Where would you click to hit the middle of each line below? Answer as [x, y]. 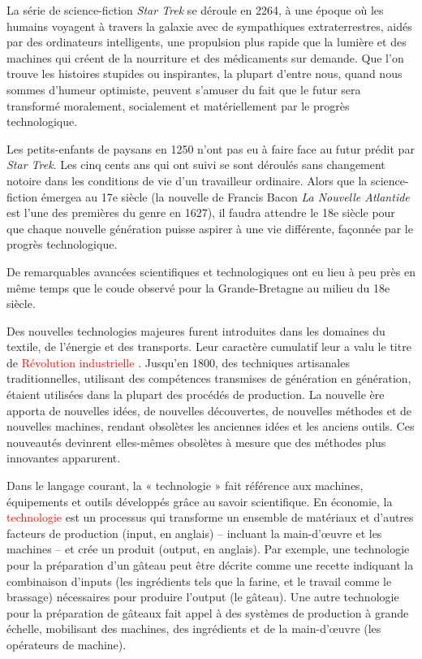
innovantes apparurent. [64, 458]
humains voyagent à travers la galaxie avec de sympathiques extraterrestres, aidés [209, 26]
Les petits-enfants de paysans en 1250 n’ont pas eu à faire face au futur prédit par [211, 148]
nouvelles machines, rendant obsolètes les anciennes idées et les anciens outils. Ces [211, 426]
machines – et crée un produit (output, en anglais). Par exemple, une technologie [208, 549]
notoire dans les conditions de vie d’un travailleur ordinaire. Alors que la [187, 180]
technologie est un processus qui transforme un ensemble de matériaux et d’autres [210, 517]
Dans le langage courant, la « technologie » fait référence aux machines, [185, 486]
